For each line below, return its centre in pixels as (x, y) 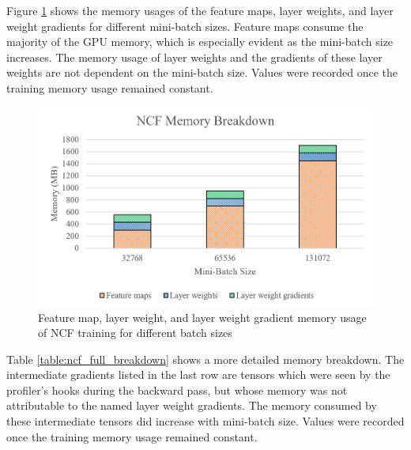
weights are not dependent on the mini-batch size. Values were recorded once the (202, 72)
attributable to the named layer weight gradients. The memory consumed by (192, 405)
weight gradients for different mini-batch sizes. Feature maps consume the (185, 26)
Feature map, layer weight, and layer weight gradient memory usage (202, 317)
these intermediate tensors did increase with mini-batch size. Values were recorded (205, 421)
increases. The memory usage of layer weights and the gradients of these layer (194, 57)
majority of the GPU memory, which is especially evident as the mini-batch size (200, 42)
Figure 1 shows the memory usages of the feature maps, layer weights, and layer (200, 10)
